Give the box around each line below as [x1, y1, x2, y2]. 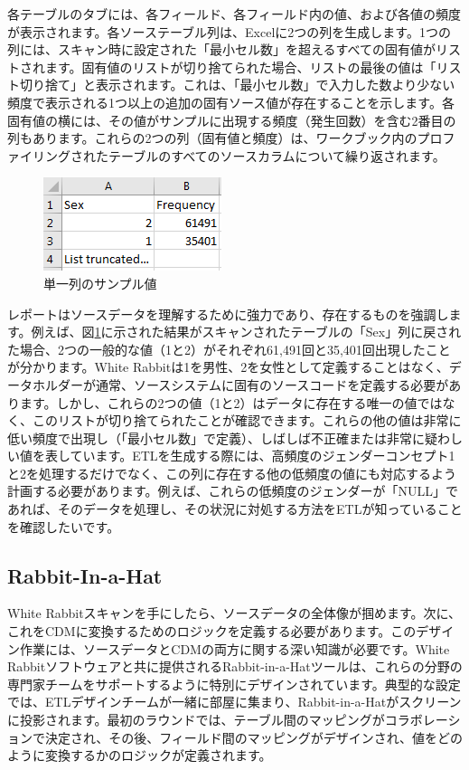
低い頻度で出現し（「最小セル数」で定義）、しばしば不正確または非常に [7, 428, 425, 447]
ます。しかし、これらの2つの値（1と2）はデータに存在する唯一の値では [19, 393, 443, 412]
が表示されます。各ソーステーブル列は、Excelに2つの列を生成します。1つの [7, 22, 451, 41]
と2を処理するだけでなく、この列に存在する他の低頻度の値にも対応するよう [7, 463, 456, 482]
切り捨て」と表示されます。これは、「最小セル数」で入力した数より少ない [19, 75, 455, 94]
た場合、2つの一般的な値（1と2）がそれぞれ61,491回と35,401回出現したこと [7, 339, 451, 358]
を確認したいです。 [7, 517, 120, 536]
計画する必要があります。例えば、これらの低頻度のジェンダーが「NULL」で [7, 481, 459, 500]
